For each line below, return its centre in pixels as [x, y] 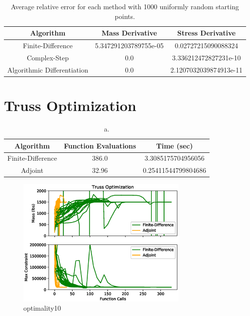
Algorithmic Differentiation [48, 69]
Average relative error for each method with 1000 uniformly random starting [125, 6]
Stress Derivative [206, 33]
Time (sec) [174, 145]
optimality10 [42, 308]
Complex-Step [48, 57]
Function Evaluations [100, 145]
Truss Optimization [70, 105]
